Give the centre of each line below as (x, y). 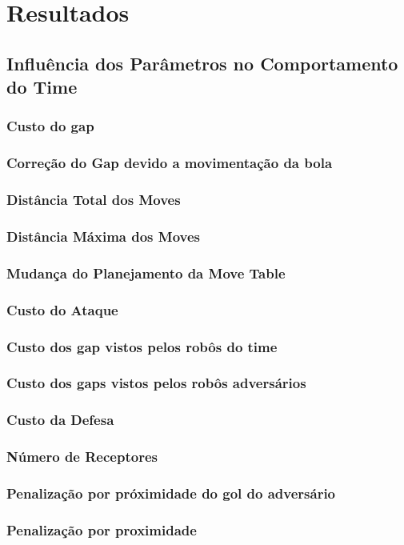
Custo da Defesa (60, 420)
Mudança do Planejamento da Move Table (146, 272)
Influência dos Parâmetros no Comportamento (202, 63)
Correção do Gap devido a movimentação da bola (170, 163)
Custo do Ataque (62, 309)
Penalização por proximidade (102, 529)
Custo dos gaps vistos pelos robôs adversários (156, 383)
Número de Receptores (82, 457)
